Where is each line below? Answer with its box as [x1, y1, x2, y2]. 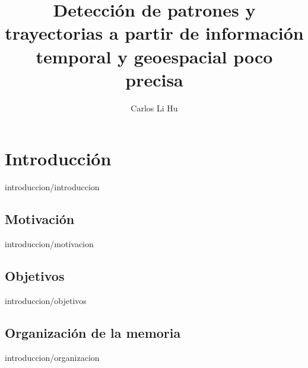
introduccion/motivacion [5, 238, 94, 250]
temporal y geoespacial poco [36, 44, 273, 68]
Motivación [5, 210, 75, 228]
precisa [125, 67, 183, 91]
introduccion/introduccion [5, 181, 100, 193]
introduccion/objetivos [5, 294, 87, 306]
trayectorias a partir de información [5, 21, 304, 45]
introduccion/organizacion [5, 351, 100, 363]
